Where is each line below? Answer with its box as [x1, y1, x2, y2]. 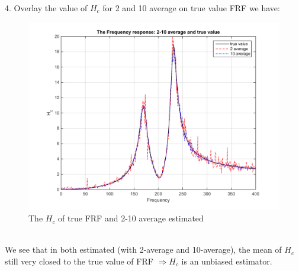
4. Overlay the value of [5, 2, 88, 14]
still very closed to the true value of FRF [5, 254, 153, 267]
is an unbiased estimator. [181, 254, 272, 267]
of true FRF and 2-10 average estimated [58, 212, 204, 224]
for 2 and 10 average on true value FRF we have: [102, 2, 280, 14]
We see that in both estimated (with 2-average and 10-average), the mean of [5, 243, 282, 256]
